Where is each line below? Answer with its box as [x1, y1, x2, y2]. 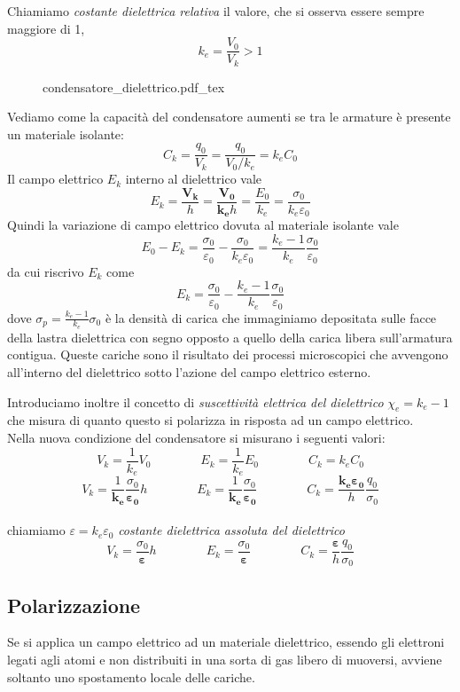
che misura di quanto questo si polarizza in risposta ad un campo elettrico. [7, 411, 414, 429]
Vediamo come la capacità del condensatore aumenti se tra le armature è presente [7, 107, 451, 126]
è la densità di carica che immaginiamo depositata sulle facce [105, 308, 437, 326]
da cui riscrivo [7, 262, 84, 280]
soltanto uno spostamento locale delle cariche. [7, 667, 255, 686]
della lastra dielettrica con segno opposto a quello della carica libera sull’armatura [7, 327, 453, 346]
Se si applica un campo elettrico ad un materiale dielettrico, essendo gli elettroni [7, 633, 445, 651]
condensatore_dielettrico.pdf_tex [43, 77, 225, 96]
